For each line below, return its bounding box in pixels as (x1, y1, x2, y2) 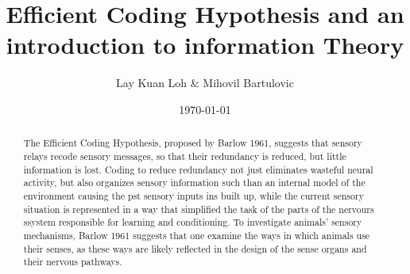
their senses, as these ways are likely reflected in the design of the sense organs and (23, 242, 367, 255)
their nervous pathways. (23, 255, 122, 268)
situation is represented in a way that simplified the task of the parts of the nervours (23, 202, 374, 215)
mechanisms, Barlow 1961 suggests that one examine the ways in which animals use (23, 228, 370, 242)
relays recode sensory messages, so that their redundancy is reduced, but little (23, 149, 346, 162)
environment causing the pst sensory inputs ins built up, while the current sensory (23, 188, 364, 202)
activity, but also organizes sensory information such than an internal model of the (23, 176, 366, 189)
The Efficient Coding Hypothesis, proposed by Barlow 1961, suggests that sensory (23, 136, 362, 150)
